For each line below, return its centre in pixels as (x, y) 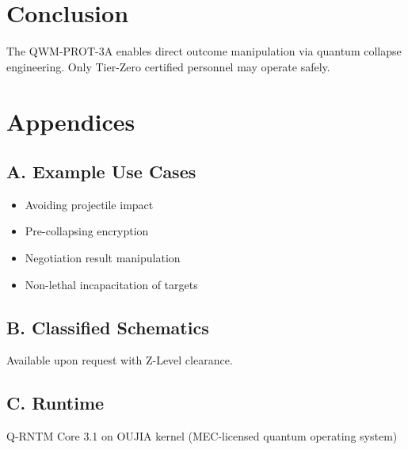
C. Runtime (55, 403)
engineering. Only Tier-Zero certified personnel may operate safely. (168, 66)
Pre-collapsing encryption (87, 231)
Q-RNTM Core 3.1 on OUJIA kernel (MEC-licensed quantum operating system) (202, 436)
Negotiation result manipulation (103, 258)
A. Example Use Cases (101, 172)
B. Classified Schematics (108, 327)
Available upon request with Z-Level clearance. (120, 360)
